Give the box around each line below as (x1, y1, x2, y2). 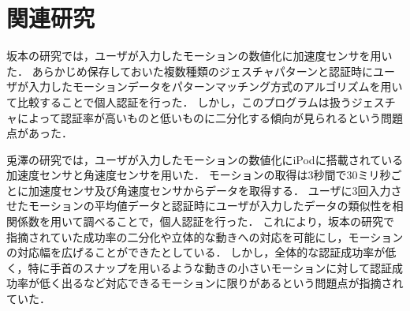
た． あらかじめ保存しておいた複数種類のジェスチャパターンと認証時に (6, 62, 373, 79)
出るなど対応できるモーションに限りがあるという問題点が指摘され (61, 275, 404, 291)
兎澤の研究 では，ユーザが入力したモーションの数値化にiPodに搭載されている (6, 151, 404, 167)
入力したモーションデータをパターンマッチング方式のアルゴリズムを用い (28, 78, 403, 95)
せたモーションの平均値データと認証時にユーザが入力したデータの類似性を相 (6, 197, 404, 214)
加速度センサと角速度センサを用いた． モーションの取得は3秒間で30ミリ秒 (6, 167, 391, 183)
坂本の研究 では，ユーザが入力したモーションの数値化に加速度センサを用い (6, 47, 393, 64)
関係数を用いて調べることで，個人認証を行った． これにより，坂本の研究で (6, 213, 394, 230)
